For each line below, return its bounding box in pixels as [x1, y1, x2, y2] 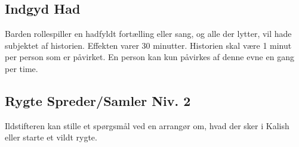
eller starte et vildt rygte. [5, 131, 97, 143]
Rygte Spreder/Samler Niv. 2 [5, 91, 191, 110]
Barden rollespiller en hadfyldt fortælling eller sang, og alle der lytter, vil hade [5, 27, 292, 40]
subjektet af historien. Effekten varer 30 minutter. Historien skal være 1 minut [5, 39, 292, 51]
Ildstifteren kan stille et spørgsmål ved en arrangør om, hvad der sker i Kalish [5, 119, 289, 132]
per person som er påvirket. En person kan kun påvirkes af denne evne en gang [5, 51, 294, 63]
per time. [5, 62, 38, 74]
